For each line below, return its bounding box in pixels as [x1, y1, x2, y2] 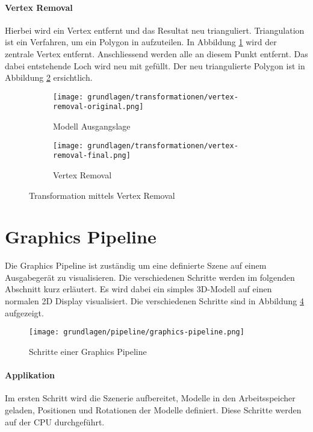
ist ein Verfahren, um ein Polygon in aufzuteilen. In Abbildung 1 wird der [5, 36, 277, 48]
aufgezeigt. [5, 306, 44, 319]
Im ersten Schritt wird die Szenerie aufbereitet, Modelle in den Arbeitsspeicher [5, 392, 296, 404]
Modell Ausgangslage [53, 120, 131, 133]
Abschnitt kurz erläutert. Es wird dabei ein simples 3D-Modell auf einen [5, 283, 272, 295]
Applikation [5, 369, 55, 381]
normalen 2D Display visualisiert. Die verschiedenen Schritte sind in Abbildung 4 [5, 295, 304, 307]
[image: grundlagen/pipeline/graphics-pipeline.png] [29, 328, 244, 337]
